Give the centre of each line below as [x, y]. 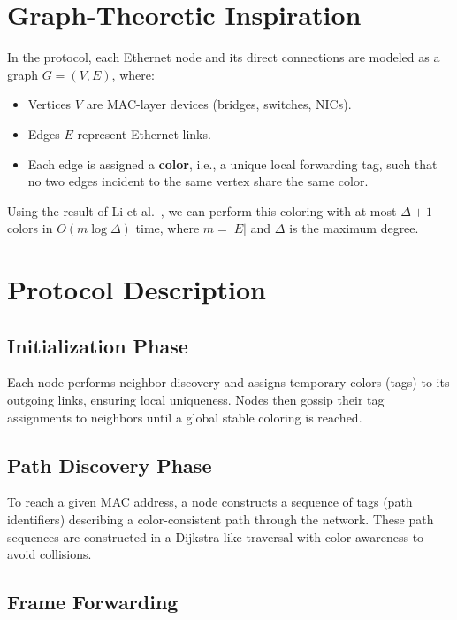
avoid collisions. [50, 554]
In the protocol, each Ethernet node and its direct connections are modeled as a [224, 57]
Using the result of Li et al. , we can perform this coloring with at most [202, 210]
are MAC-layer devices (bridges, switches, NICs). [219, 104]
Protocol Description [137, 289]
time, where [168, 228]
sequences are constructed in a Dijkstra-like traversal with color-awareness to [216, 536]
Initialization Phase [98, 345]
